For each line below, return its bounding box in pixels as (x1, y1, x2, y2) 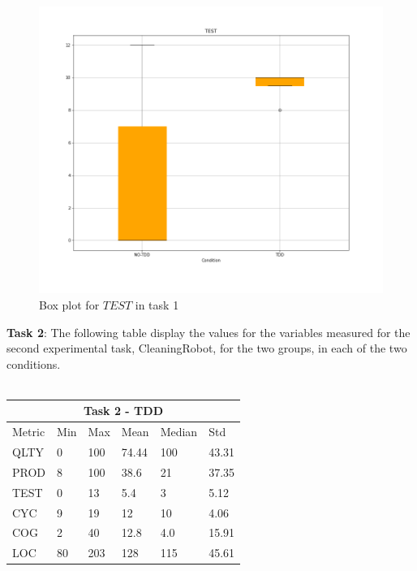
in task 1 (135, 296, 179, 313)
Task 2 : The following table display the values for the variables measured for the (6, 323, 411, 340)
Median (160, 423, 198, 440)
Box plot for (39, 296, 100, 313)
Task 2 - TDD (84, 402, 163, 419)
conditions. (6, 355, 61, 372)
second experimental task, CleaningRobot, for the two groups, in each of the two (6, 340, 407, 357)
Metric (12, 423, 45, 440)
